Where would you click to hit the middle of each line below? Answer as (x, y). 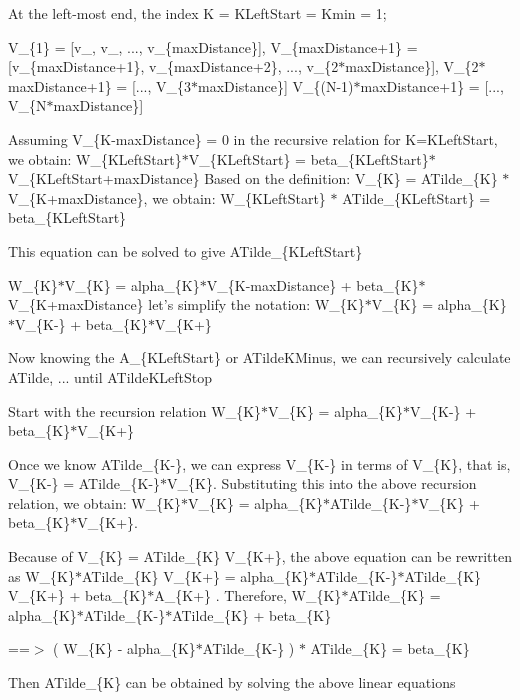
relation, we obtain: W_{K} (95, 502)
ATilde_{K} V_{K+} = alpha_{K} (195, 575)
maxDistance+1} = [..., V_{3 (100, 85)
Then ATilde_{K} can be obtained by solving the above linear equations (232, 682)
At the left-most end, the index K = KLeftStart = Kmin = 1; (197, 13)
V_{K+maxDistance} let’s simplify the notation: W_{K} (186, 304)
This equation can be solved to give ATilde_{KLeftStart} (185, 250)
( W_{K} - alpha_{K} (124, 648)
